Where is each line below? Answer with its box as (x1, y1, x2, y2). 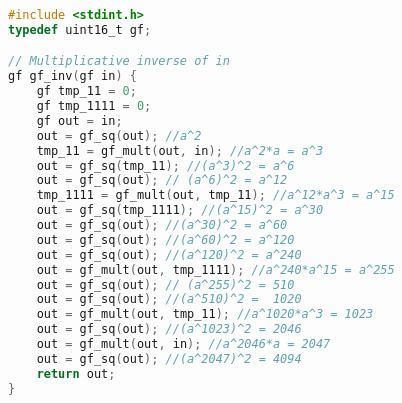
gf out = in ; (36, 113, 123, 128)
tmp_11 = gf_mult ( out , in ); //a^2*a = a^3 (36, 143, 324, 158)
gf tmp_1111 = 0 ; (36, 99, 152, 114)
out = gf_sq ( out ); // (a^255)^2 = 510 (36, 277, 295, 292)
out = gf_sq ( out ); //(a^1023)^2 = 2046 (36, 322, 302, 337)
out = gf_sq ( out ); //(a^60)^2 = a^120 (36, 232, 295, 247)
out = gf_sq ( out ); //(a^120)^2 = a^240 (36, 247, 302, 262)
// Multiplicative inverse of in (8, 54, 230, 69)
